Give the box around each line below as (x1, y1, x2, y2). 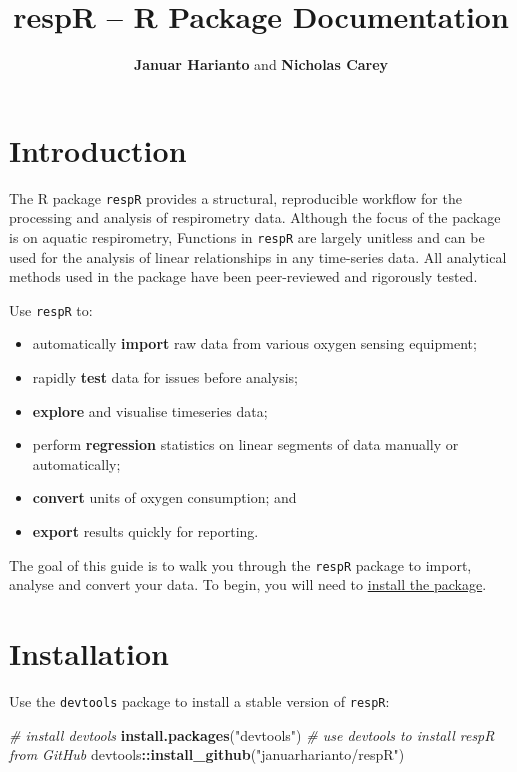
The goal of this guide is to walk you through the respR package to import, (9, 554, 472, 575)
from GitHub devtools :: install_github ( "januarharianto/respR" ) (9, 744, 405, 765)
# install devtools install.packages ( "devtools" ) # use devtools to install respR (9, 724, 495, 745)
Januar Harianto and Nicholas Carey (133, 54, 389, 75)
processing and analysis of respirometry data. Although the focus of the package (9, 207, 501, 228)
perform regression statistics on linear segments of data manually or (32, 434, 459, 455)
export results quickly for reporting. (32, 520, 259, 541)
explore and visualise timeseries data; (32, 400, 268, 421)
